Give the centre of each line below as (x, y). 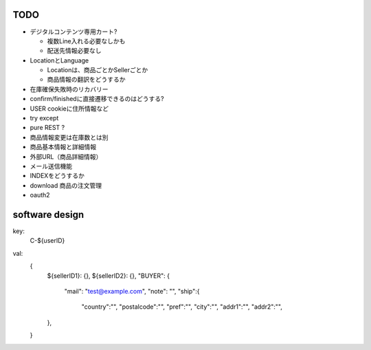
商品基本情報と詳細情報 (63, 147)
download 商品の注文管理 (66, 185)
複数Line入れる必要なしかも (86, 41)
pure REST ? (47, 128)
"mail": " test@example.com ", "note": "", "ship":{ (132, 292)
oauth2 (40, 195)
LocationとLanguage (59, 60)
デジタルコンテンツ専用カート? (74, 32)
